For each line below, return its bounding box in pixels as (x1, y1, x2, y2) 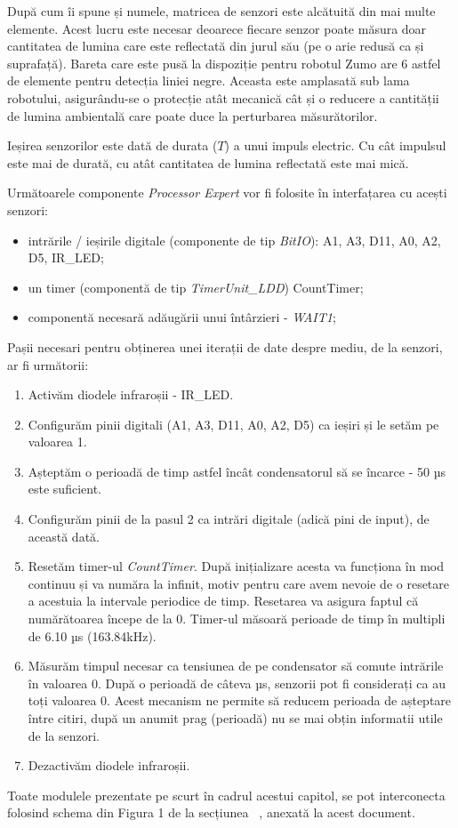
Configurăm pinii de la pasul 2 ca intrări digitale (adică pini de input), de (28, 510, 430, 528)
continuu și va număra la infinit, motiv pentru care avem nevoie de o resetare (28, 574, 450, 592)
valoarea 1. (28, 432, 87, 451)
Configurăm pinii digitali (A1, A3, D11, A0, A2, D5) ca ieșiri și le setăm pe (28, 414, 439, 433)
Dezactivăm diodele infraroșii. (28, 756, 190, 775)
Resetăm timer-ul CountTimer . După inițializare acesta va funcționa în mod (28, 557, 444, 575)
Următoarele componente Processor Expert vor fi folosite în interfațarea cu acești (7, 183, 447, 202)
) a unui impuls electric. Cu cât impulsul (224, 136, 446, 155)
